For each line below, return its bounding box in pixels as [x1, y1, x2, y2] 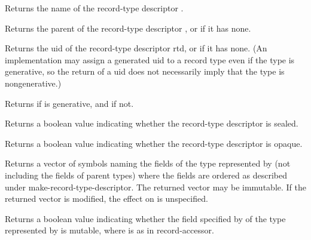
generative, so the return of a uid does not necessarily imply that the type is [5, 65, 285, 78]
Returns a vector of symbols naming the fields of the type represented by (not [5, 157, 291, 170]
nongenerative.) [5, 76, 62, 89]
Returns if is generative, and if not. [5, 97, 134, 109]
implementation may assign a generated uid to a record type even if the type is [5, 53, 295, 66]
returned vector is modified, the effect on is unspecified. [5, 192, 208, 205]
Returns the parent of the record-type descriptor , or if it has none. [5, 21, 251, 34]
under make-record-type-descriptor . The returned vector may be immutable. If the [5, 180, 306, 193]
